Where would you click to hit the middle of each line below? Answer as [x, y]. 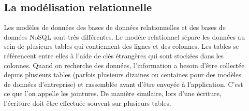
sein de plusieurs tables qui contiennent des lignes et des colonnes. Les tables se [121, 46]
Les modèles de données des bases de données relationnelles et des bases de [115, 27]
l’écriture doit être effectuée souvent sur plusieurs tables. [88, 103]
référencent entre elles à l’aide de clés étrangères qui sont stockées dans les [114, 55]
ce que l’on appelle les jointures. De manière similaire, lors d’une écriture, [113, 93]
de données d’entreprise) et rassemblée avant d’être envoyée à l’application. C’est [124, 84]
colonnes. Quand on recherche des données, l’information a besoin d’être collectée [124, 65]
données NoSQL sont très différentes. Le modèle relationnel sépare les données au [124, 36]
